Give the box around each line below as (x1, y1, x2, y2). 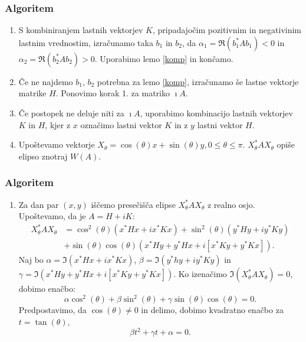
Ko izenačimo (178, 268, 227, 280)
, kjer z (45, 118, 71, 131)
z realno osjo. (207, 198, 255, 210)
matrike (18, 87, 47, 99)
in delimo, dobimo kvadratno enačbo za (141, 304, 284, 316)
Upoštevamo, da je (18, 210, 86, 222)
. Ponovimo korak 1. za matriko (55, 87, 170, 99)
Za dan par (18, 198, 59, 210)
